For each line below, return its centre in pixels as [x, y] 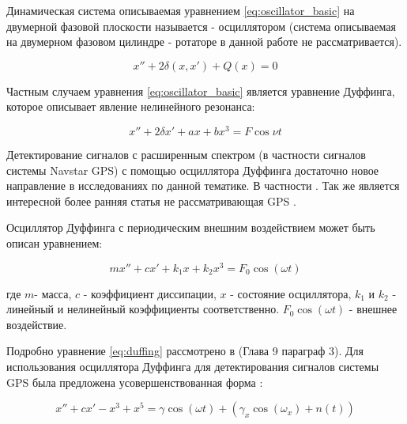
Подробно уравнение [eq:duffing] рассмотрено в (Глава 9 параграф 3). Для [185, 351]
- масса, [53, 293]
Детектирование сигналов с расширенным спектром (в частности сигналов [186, 155]
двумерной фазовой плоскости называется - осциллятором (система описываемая [201, 26]
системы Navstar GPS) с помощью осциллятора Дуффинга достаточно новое [193, 170]
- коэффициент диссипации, [150, 293]
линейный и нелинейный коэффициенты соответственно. [143, 309]
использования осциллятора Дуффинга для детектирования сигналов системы [193, 367]
